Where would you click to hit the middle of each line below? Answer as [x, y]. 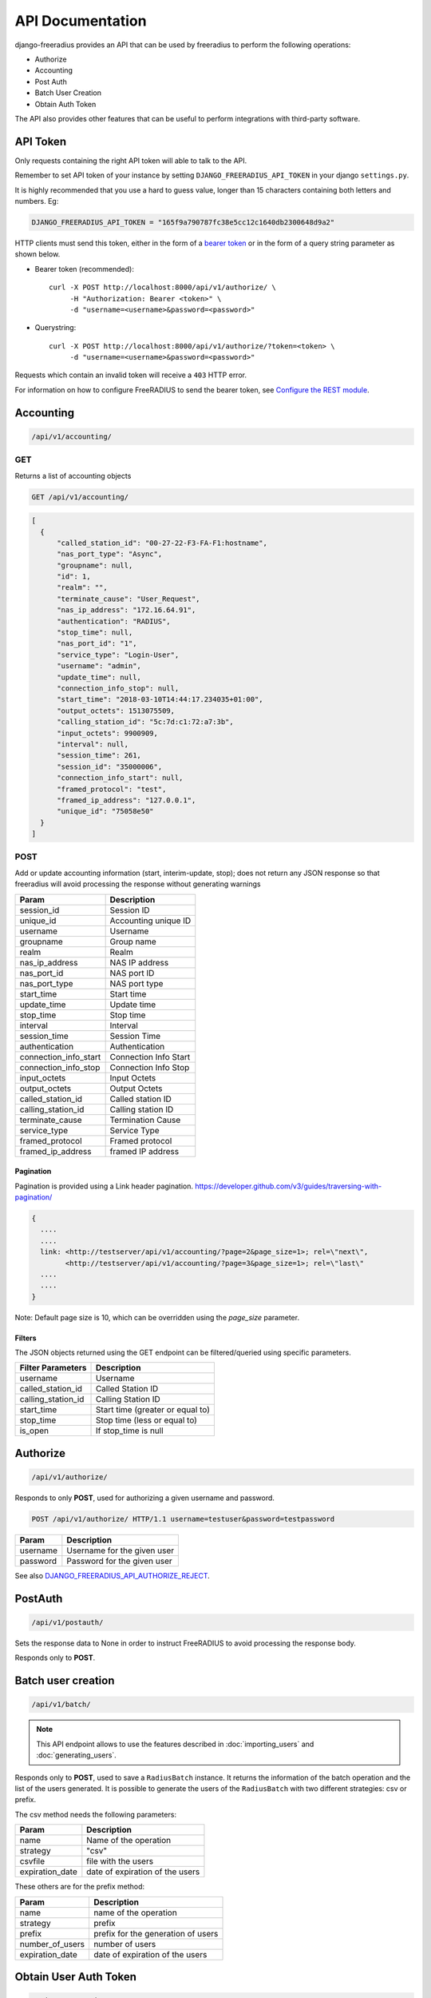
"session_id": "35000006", [110, 766]
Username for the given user [121, 1550]
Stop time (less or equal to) [146, 1420]
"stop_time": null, [95, 633]
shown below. [38, 254]
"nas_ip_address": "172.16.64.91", [127, 610]
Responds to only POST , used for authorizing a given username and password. [145, 1498]
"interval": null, [93, 744]
